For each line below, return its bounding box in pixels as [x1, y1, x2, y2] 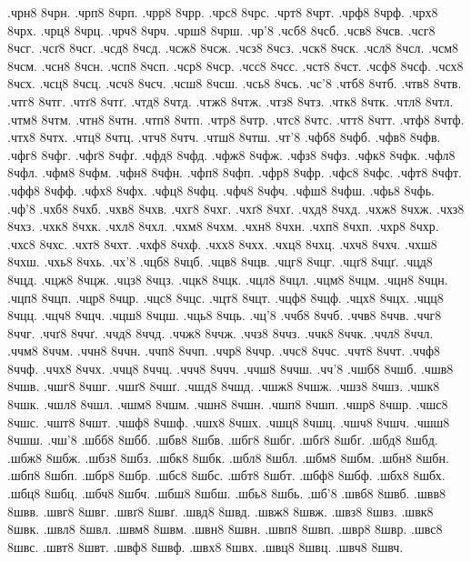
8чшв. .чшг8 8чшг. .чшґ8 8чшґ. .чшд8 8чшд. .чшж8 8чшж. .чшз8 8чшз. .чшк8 [7, 376, 440, 396]
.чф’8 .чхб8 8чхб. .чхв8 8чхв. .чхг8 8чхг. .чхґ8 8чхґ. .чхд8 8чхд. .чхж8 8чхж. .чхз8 [7, 198, 465, 217]
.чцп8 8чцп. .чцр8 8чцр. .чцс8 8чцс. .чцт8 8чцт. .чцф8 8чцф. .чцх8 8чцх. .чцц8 [7, 287, 444, 306]
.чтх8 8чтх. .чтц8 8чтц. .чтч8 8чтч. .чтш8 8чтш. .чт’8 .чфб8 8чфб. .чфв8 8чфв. [7, 127, 441, 146]
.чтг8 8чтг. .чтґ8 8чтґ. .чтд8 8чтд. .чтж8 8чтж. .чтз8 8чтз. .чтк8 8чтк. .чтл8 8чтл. [7, 91, 454, 110]
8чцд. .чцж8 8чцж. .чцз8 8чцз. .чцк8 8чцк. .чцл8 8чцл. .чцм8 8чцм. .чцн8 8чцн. [7, 269, 448, 288]
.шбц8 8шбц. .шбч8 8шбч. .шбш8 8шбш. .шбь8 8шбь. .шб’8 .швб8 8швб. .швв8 [7, 484, 446, 503]
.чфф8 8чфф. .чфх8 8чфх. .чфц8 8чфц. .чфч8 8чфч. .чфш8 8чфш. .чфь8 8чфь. [7, 180, 435, 199]
